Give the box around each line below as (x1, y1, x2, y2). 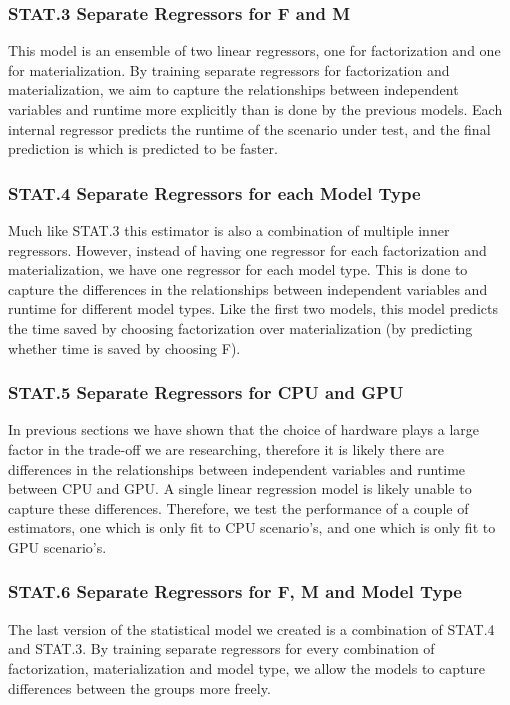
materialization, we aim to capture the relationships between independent (8, 79, 459, 100)
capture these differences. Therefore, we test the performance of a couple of (8, 497, 469, 518)
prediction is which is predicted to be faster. (8, 138, 278, 159)
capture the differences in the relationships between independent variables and (8, 278, 488, 299)
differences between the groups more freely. (8, 677, 271, 698)
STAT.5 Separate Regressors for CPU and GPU (8, 380, 404, 405)
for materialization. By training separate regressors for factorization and (8, 59, 450, 80)
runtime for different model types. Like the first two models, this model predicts (8, 298, 498, 319)
